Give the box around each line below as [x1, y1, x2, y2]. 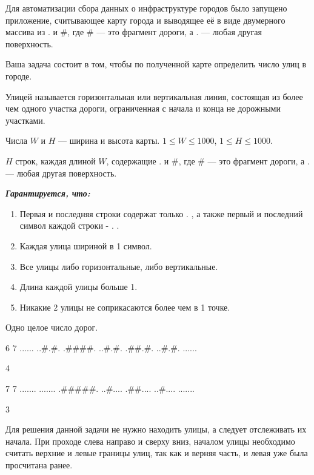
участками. [5, 113, 45, 126]
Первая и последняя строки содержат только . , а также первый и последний [19, 207, 303, 220]
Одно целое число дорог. [5, 321, 98, 334]
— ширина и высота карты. [58, 134, 160, 147]
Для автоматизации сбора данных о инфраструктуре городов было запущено [5, 2, 287, 14]
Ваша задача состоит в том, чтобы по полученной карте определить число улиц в [5, 58, 307, 70]
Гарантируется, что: [5, 187, 90, 200]
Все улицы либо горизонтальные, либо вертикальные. [19, 260, 218, 272]
